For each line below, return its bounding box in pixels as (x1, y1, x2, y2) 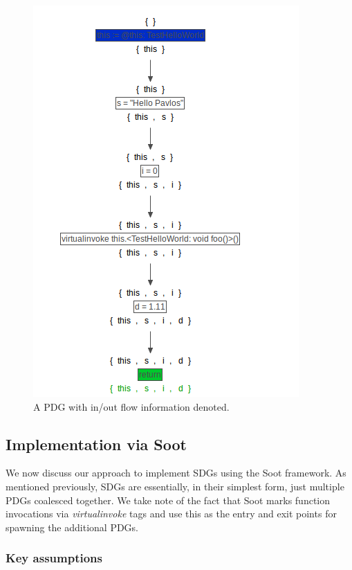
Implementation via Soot (6, 433, 187, 454)
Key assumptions (6, 549, 102, 567)
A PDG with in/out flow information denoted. (33, 399, 230, 413)
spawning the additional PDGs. (6, 519, 139, 534)
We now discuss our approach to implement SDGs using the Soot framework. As (6, 465, 346, 480)
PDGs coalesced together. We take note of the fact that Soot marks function (6, 492, 330, 507)
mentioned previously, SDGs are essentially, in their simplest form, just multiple (6, 479, 344, 493)
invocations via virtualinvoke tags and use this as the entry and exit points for (6, 506, 337, 521)
